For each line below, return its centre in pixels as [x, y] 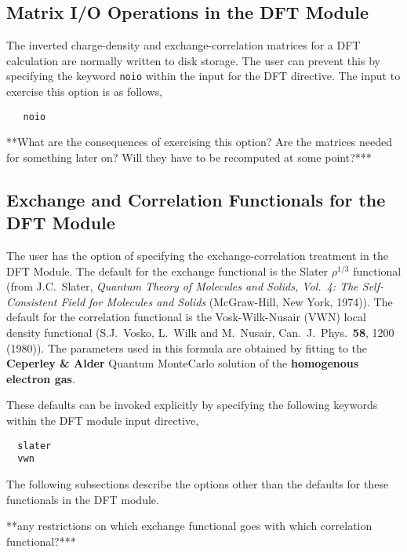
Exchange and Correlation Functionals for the [196, 199]
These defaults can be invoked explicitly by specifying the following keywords [192, 405]
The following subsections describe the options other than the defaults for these [198, 483]
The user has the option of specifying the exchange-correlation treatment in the [197, 256]
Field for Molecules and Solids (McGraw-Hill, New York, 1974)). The [227, 301]
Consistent [32, 301]
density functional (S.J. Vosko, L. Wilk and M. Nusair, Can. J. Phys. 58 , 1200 [200, 333]
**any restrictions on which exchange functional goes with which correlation [189, 526]
